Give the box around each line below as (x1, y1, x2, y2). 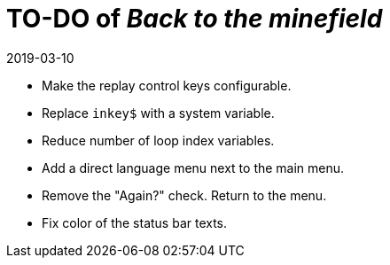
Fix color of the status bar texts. (42, 214, 228, 230)
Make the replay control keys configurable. (42, 77, 292, 93)
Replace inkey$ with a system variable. (42, 105, 275, 121)
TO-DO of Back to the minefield (6, 4, 383, 34)
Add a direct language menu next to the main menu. (42, 160, 345, 175)
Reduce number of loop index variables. (42, 132, 275, 148)
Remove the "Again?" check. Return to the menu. (42, 187, 327, 203)
